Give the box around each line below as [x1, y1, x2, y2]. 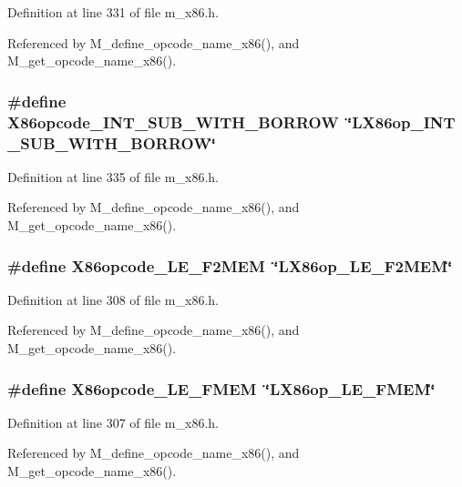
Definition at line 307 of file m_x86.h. [7, 412, 219, 431]
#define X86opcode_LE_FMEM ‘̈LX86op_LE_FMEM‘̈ [7, 377, 436, 400]
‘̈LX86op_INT [346, 110, 456, 133]
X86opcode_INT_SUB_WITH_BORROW [7, 110, 339, 133]
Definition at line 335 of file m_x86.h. [7, 167, 219, 186]
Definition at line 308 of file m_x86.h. [7, 289, 219, 309]
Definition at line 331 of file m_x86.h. [7, 3, 219, 21]
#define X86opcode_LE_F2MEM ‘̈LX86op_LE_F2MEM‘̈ [7, 254, 453, 277]
